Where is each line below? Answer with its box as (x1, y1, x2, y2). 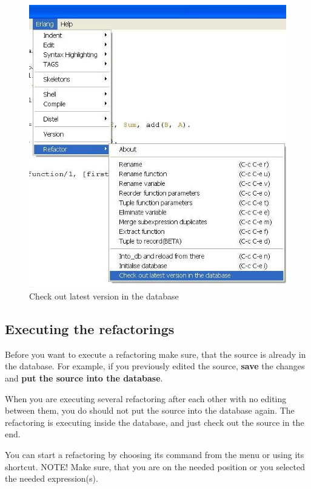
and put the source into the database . (5, 371, 163, 384)
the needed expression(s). (5, 472, 98, 485)
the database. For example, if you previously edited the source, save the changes (5, 360, 305, 372)
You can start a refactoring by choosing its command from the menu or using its (5, 448, 304, 460)
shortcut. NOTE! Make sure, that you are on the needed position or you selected (5, 460, 305, 473)
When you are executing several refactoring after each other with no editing (5, 392, 287, 405)
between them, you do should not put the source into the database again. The (5, 404, 295, 417)
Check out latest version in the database (29, 290, 179, 302)
